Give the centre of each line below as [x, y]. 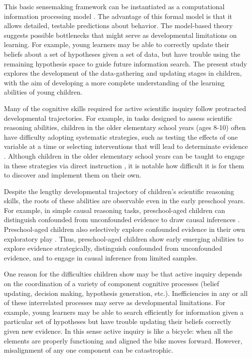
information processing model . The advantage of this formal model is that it [118, 16]
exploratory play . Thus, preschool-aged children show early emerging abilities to [124, 238]
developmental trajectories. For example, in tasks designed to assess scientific [118, 118]
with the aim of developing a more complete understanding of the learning [114, 82]
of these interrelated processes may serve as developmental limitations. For [115, 302]
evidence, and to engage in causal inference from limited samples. [101, 257]
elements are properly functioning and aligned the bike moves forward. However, [123, 340]
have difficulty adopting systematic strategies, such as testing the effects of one [121, 137]
